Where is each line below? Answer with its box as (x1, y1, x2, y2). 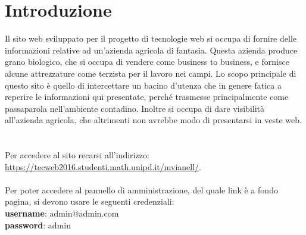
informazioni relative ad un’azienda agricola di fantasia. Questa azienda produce (5, 43, 298, 56)
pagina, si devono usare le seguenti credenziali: (5, 195, 174, 208)
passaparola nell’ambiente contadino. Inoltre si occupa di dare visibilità (5, 102, 265, 114)
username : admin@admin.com (5, 207, 119, 220)
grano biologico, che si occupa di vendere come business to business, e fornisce (5, 55, 289, 68)
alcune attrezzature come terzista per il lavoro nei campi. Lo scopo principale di (5, 67, 296, 79)
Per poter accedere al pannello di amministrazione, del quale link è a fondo (5, 183, 278, 196)
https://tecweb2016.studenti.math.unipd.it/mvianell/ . (5, 160, 202, 173)
